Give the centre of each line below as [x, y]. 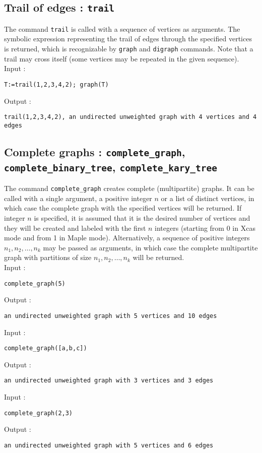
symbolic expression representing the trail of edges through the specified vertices [128, 39]
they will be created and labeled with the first [75, 228]
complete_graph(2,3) [39, 413]
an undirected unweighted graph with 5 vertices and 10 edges [111, 316]
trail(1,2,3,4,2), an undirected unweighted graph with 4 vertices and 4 [130, 117]
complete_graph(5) [35, 283]
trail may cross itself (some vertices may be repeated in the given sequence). [122, 58]
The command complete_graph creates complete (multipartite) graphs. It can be [129, 188]
